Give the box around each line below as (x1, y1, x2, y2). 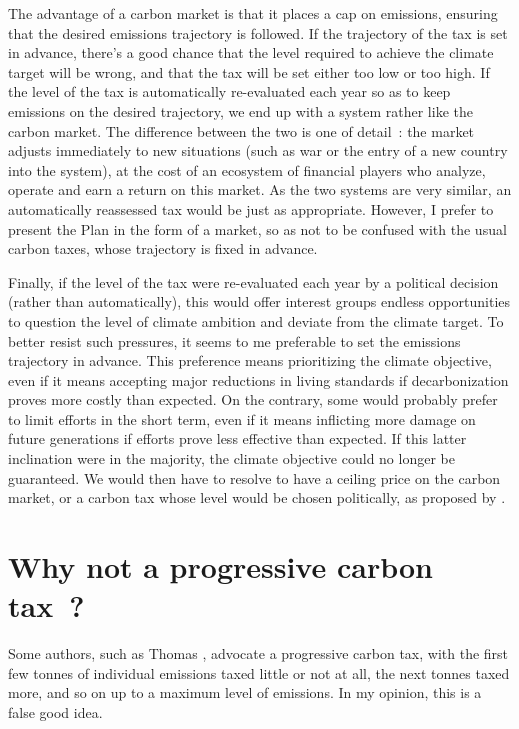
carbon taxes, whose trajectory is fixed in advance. (8, 238, 318, 259)
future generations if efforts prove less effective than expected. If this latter (8, 428, 467, 449)
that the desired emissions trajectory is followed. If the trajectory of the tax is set (8, 22, 508, 43)
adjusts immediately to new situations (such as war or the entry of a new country (8, 140, 508, 161)
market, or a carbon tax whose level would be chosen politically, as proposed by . (8, 487, 506, 508)
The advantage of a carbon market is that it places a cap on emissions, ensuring (8, 3, 498, 23)
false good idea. (8, 701, 103, 722)
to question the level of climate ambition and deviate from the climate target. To (8, 310, 504, 331)
